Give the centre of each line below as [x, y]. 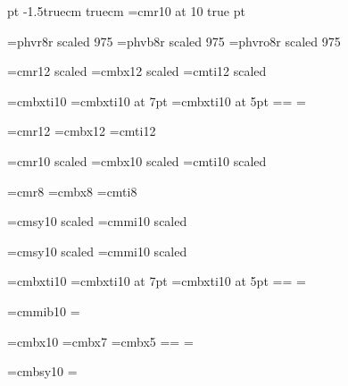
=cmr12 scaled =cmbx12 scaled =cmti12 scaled [137, 71]
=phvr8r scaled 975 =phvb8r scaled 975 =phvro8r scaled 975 [174, 41]
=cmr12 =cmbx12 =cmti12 [82, 131]
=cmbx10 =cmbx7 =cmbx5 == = [100, 341]
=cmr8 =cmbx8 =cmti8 [72, 191]
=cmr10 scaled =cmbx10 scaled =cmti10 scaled [137, 160]
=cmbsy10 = [42, 371]
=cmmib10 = [44, 310]
